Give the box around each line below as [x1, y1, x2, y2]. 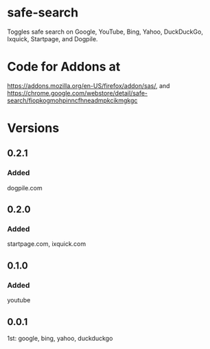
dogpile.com [7, 183, 43, 192]
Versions [7, 120, 60, 136]
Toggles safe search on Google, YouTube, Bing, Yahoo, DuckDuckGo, [7, 27, 204, 36]
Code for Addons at [7, 59, 121, 75]
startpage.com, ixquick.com [7, 240, 86, 248]
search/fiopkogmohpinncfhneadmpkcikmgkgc [7, 96, 138, 104]
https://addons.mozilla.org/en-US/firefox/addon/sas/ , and [7, 81, 170, 90]
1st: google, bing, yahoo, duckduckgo [7, 334, 113, 342]
